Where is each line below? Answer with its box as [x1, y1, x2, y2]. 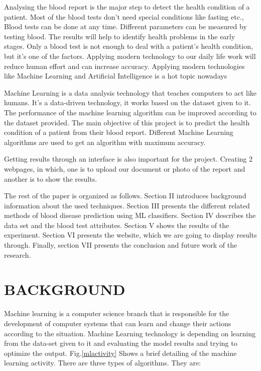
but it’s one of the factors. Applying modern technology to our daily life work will [4, 50, 256, 61]
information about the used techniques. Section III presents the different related [4, 200, 250, 210]
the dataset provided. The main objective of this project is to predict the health [4, 117, 250, 127]
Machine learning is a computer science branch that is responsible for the [4, 308, 229, 319]
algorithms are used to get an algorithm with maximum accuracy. [4, 136, 206, 147]
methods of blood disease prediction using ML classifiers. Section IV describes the [4, 210, 256, 220]
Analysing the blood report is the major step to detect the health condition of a [4, 2, 250, 12]
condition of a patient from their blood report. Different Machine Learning [4, 127, 233, 137]
